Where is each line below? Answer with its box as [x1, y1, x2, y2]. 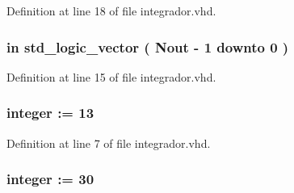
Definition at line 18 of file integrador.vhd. [6, 2, 216, 19]
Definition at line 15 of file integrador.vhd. [6, 68, 216, 85]
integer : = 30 [6, 169, 94, 189]
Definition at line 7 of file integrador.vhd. [6, 134, 211, 151]
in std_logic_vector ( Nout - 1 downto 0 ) [6, 36, 289, 57]
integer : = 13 [6, 103, 94, 123]
